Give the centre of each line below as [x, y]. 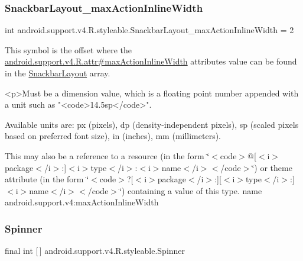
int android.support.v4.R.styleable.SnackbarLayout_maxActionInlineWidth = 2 [149, 30]
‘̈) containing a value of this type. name [191, 190]
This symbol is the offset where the [68, 49]
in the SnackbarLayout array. [58, 73]
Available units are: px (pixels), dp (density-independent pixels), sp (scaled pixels [152, 124]
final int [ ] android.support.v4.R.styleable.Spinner [95, 251]
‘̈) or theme [272, 167]
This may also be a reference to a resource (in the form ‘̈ [107, 155]
